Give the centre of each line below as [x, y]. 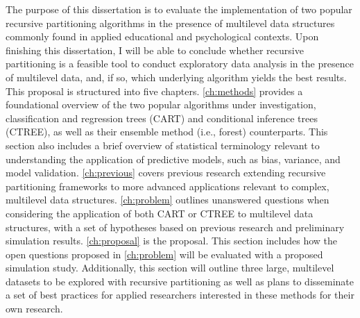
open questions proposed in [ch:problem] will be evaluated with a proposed [164, 254]
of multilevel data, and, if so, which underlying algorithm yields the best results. [176, 77]
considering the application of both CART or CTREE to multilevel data [160, 213]
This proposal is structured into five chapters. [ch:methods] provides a [154, 91]
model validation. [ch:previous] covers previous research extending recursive [166, 173]
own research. [34, 309]
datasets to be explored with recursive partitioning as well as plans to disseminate [180, 281]
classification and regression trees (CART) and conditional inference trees [162, 118]
